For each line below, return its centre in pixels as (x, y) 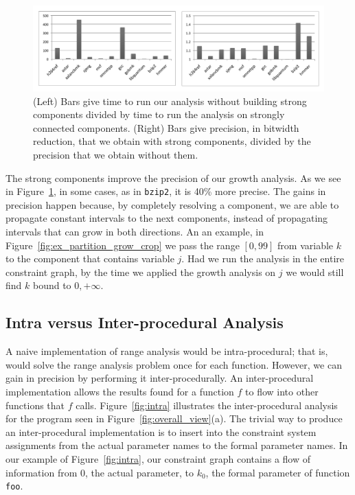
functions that (35, 405)
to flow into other (282, 391)
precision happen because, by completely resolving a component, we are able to (172, 204)
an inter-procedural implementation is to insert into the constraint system (161, 431)
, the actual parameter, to (139, 472)
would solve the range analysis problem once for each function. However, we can (174, 364)
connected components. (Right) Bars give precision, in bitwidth (166, 127)
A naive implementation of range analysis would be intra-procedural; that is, (167, 351)
